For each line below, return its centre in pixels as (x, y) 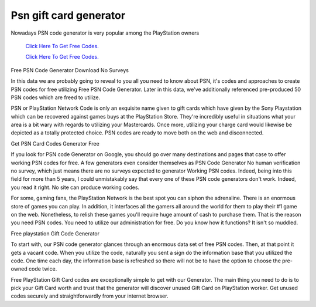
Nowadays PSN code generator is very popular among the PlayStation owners (105, 33)
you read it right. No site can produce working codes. (75, 187)
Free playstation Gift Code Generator (55, 233)
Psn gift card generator (68, 15)
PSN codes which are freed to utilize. (56, 97)
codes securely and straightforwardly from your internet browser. (90, 296)
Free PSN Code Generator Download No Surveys (70, 70)
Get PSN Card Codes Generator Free (55, 143)
